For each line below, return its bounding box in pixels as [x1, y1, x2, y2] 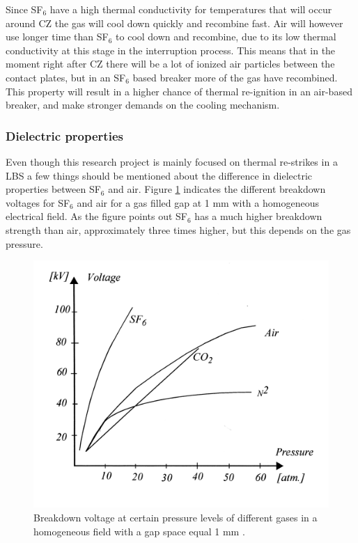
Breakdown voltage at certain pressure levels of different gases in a [33, 510, 318, 524]
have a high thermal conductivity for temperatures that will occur [49, 2, 332, 16]
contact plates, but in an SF [6, 70, 126, 84]
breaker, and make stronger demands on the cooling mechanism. [6, 97, 280, 112]
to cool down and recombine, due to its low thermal [116, 29, 336, 44]
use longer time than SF [6, 29, 109, 44]
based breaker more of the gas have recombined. [132, 70, 338, 84]
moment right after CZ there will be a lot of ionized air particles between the [6, 56, 335, 71]
